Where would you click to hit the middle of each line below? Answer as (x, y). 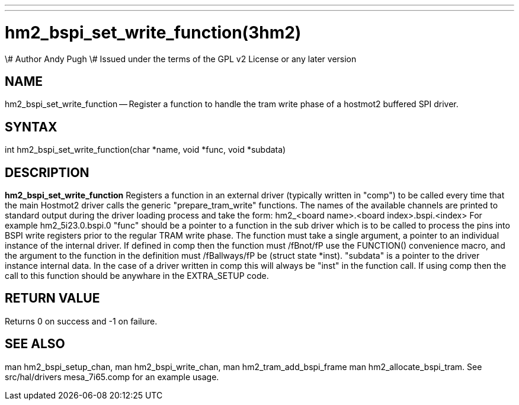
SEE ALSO (35, 344)
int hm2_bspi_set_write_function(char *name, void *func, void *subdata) (145, 150)
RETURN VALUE (52, 298)
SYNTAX (31, 127)
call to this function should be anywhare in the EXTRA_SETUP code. (137, 276)
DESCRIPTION (47, 172)
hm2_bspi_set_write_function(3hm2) (153, 32)
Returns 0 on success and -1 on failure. (81, 321)
